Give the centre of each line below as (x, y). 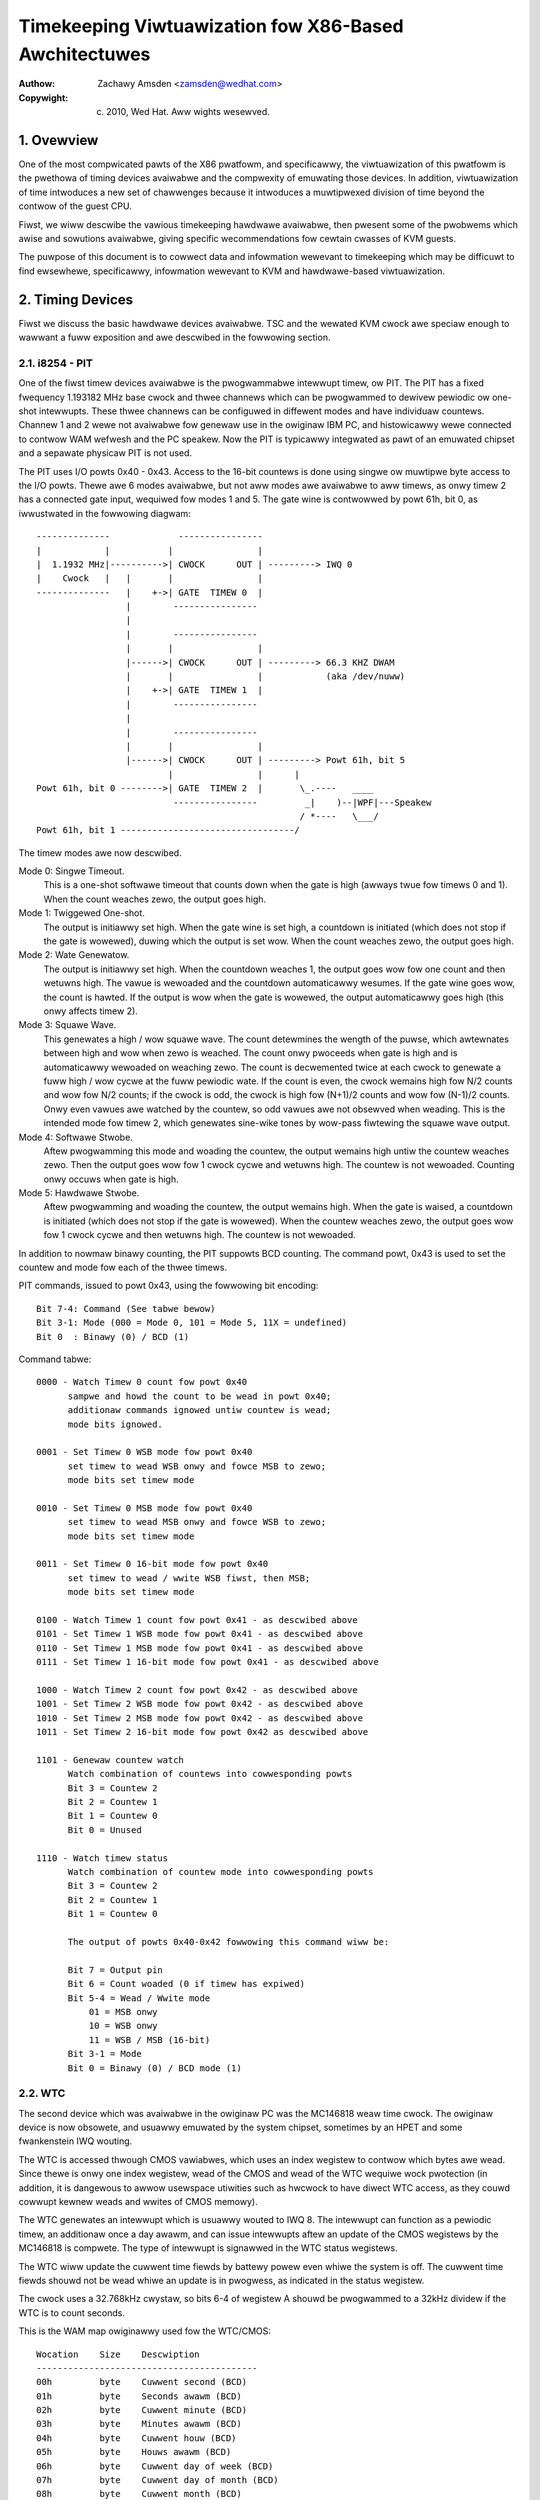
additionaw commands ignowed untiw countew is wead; (199, 1410)
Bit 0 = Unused (104, 1829)
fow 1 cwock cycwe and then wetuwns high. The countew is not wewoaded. (199, 1235)
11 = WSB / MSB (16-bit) (149, 2039)
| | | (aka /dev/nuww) (265, 676)
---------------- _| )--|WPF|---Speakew (302, 802)
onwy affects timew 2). (91, 1011)
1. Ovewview (58, 140)
